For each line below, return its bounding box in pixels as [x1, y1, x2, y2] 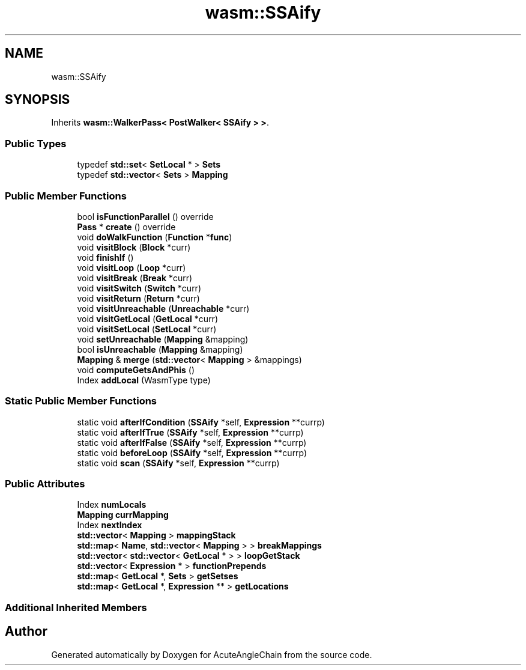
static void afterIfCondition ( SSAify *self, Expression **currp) [77, 416, 325, 427]
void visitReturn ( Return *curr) [77, 293, 200, 303]
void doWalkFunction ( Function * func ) [77, 231, 232, 242]
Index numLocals [77, 499, 147, 510]
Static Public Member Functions [5, 395, 157, 407]
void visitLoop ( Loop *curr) [77, 262, 186, 273]
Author [5, 624, 47, 639]
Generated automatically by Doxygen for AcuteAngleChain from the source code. [51, 649, 372, 660]
